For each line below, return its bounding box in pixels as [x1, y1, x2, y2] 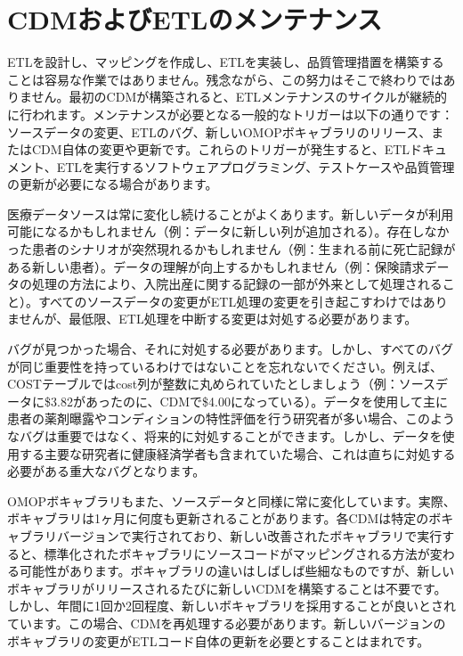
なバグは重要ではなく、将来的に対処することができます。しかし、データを [7, 427, 443, 445]
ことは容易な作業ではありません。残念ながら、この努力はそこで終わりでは [7, 70, 443, 88]
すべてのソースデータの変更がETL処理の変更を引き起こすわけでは [37, 291, 423, 310]
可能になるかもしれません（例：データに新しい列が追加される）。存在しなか [7, 222, 450, 241]
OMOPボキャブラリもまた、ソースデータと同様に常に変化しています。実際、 [7, 491, 456, 510]
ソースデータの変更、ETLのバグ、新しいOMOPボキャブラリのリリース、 [7, 122, 432, 141]
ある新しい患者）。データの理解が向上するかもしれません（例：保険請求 [7, 257, 425, 275]
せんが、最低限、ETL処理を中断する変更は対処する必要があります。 [19, 309, 418, 328]
